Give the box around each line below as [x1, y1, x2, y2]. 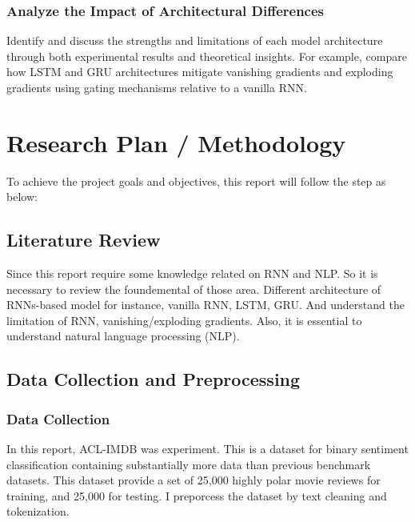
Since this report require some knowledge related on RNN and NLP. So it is [6, 265, 378, 282]
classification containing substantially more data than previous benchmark [6, 456, 371, 472]
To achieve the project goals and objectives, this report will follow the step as [6, 172, 386, 189]
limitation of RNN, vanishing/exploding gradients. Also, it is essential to [6, 311, 362, 328]
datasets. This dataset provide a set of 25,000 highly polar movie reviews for [6, 472, 381, 488]
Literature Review [6, 227, 161, 252]
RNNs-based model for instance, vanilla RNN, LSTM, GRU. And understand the [6, 296, 405, 313]
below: [6, 188, 38, 205]
